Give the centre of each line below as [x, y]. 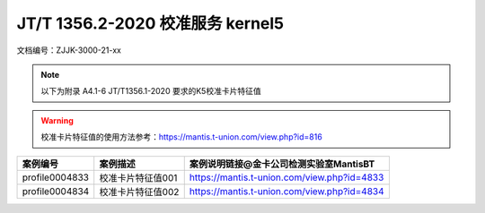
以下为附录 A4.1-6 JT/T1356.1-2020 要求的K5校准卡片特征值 [151, 91]
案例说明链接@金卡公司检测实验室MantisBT [282, 164]
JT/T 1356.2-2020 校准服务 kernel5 [150, 23]
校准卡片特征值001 [138, 177]
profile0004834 [56, 191]
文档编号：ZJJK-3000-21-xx [69, 50]
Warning [57, 120]
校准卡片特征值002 [139, 192]
